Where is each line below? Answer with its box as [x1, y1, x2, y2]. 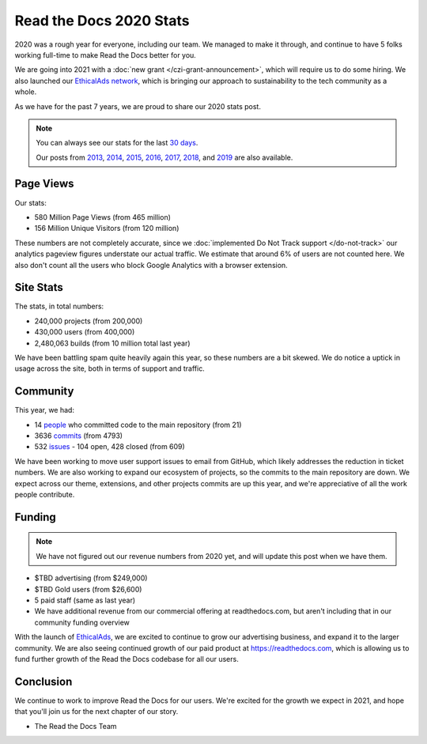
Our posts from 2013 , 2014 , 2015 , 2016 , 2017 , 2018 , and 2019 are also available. [36, 153, 293, 162]
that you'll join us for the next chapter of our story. [14, 707, 179, 716]
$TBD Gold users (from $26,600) [34, 584, 142, 594]
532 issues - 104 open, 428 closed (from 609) [34, 442, 185, 451]
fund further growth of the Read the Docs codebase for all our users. [14, 654, 239, 663]
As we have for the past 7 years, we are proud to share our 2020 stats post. [14, 101, 261, 111]
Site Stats [14, 281, 63, 294]
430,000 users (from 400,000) [34, 327, 135, 337]
